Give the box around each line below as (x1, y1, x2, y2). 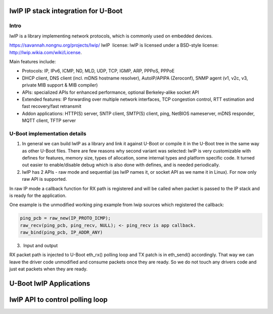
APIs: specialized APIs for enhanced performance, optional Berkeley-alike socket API (22, 89, 199, 95)
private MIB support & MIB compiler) (22, 82, 98, 88)
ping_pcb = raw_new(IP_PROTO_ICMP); (20, 215, 111, 221)
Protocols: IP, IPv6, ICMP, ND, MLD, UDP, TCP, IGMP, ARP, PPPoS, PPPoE (22, 68, 175, 74)
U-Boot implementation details (9, 130, 86, 137)
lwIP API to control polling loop (9, 295, 108, 304)
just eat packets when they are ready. (9, 266, 88, 272)
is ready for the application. (9, 192, 67, 199)
